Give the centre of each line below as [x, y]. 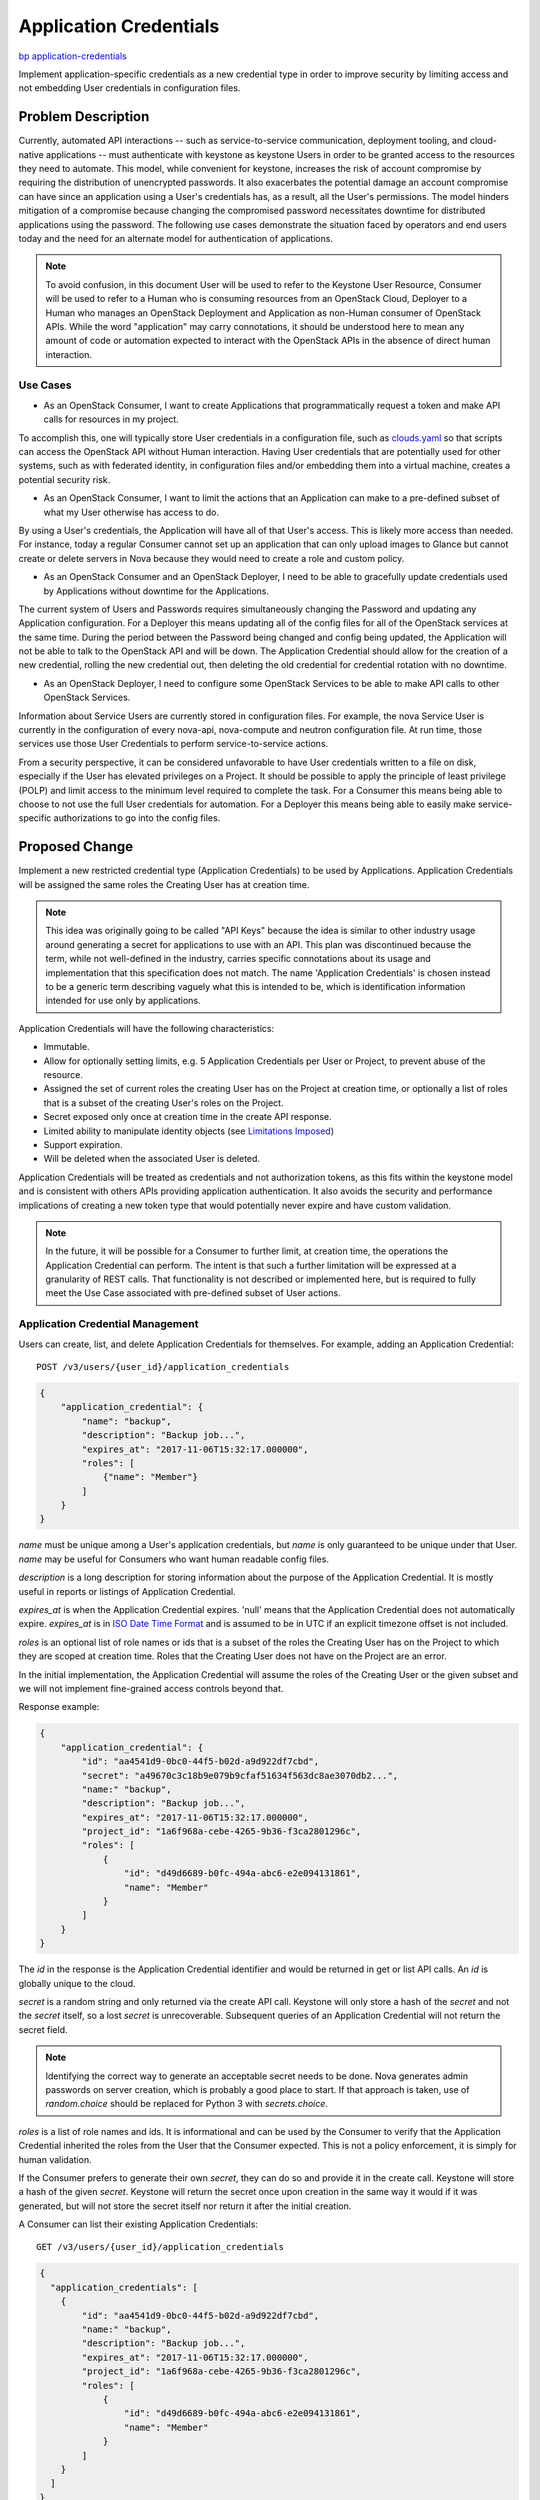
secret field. [43, 2029]
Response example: [59, 1707]
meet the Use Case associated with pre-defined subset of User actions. [193, 1293]
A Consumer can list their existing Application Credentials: [138, 2224]
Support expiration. [83, 1144]
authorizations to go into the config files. [137, 818]
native [31, 154]
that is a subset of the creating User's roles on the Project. [163, 1102]
